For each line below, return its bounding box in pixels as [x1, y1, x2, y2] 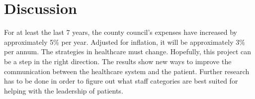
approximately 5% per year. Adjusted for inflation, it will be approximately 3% [4, 36, 245, 47]
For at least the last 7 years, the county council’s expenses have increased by [4, 27, 238, 37]
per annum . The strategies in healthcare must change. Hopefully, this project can [4, 46, 252, 57]
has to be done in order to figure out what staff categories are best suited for [4, 76, 238, 86]
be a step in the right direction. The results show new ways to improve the [4, 56, 232, 66]
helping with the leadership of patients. [4, 85, 123, 96]
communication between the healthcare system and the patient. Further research [4, 66, 250, 76]
